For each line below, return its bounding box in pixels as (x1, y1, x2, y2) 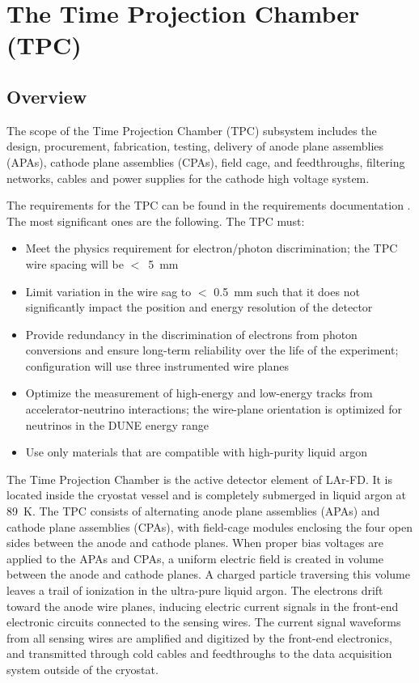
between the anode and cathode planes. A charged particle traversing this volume (6, 566, 410, 583)
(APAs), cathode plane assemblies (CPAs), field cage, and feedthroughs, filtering (6, 153, 405, 170)
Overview (6, 83, 87, 108)
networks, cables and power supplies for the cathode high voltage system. (6, 169, 370, 186)
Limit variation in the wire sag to (25, 282, 192, 299)
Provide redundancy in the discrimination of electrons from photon (25, 325, 358, 342)
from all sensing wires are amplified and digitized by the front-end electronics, (6, 629, 392, 646)
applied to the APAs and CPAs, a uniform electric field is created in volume (6, 549, 383, 566)
